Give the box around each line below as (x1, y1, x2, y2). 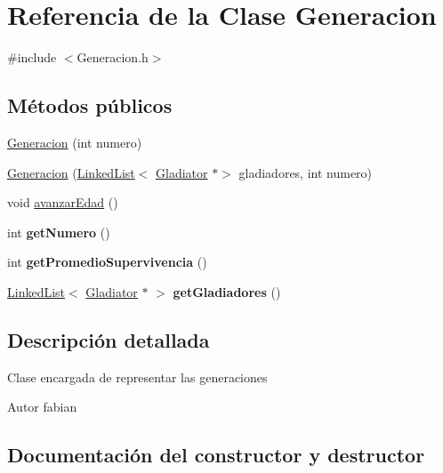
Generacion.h (77, 48, 149, 67)
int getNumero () (7, 222, 110, 241)
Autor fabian (7, 397, 77, 416)
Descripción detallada (7, 325, 210, 353)
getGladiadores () (173, 282, 281, 301)
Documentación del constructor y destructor (7, 441, 425, 469)
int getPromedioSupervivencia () (7, 253, 207, 271)
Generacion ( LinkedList (7, 163, 135, 181)
